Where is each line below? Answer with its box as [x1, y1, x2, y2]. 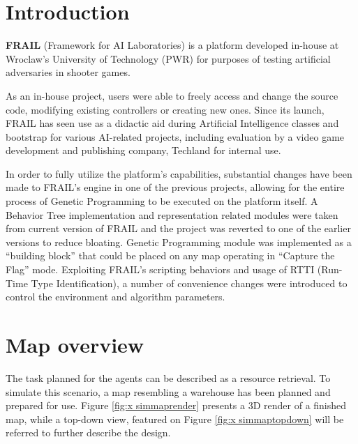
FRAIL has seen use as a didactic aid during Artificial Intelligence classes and [6, 116, 339, 130]
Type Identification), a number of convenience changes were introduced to [31, 275, 348, 290]
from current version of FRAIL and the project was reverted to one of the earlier [6, 221, 351, 236]
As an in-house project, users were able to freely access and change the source [6, 88, 338, 102]
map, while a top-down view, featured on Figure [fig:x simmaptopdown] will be [6, 411, 344, 426]
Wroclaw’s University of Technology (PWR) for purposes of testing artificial [6, 51, 331, 66]
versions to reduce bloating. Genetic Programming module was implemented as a [6, 234, 352, 249]
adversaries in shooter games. [6, 65, 130, 79]
